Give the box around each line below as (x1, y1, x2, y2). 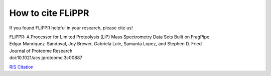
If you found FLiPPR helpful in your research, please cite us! (9, 25, 133, 31)
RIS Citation (9, 64, 34, 70)
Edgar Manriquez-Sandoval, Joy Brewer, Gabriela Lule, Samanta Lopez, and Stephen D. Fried (9, 41, 202, 47)
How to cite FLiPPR (9, 7, 89, 18)
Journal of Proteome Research (9, 48, 73, 54)
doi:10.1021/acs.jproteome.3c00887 (9, 55, 83, 61)
